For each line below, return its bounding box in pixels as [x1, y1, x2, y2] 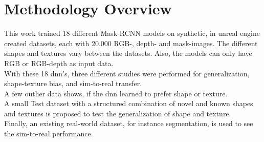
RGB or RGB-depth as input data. [4, 57, 114, 68]
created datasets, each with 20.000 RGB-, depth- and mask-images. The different [4, 37, 258, 48]
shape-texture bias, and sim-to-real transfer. [4, 78, 142, 89]
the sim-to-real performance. [4, 128, 93, 139]
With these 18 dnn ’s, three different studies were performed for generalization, [4, 68, 250, 78]
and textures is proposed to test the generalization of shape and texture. [4, 108, 231, 118]
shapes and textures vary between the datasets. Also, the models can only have [4, 48, 252, 58]
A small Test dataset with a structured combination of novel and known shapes [4, 98, 253, 109]
